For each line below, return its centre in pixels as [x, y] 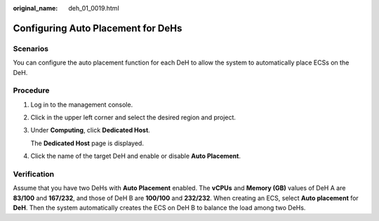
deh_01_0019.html [94, 8]
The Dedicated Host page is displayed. [87, 143]
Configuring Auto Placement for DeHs [98, 28]
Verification [34, 174]
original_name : [35, 8]
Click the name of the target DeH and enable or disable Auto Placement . [136, 156]
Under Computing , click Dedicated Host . [90, 130]
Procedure [31, 91]
